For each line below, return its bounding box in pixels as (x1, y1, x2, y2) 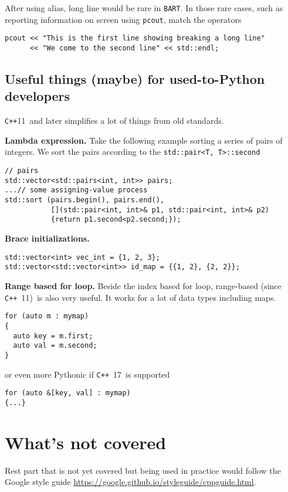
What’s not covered (5, 430, 167, 454)
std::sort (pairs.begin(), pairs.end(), (5, 196, 165, 205)
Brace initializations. (5, 232, 90, 245)
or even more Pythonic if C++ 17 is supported (5, 368, 170, 380)
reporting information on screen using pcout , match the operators (5, 13, 242, 25)
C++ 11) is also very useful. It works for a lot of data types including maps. (5, 291, 276, 303)
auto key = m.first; (13, 331, 93, 340)
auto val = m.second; (13, 341, 97, 350)
